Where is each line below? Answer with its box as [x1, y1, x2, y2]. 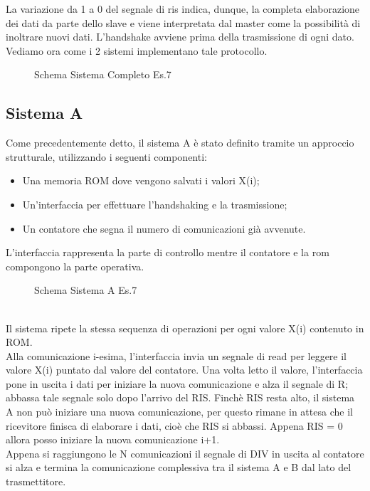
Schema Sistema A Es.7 [34, 283, 137, 297]
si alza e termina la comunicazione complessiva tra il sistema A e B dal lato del [6, 460, 351, 475]
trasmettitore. [6, 474, 66, 489]
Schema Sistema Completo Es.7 [34, 67, 171, 82]
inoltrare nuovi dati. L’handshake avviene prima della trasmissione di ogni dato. [6, 29, 354, 44]
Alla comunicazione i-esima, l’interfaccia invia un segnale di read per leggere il [6, 348, 347, 363]
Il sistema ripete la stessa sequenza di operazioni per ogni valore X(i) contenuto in [6, 320, 364, 335]
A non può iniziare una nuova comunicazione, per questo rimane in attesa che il [6, 404, 353, 419]
